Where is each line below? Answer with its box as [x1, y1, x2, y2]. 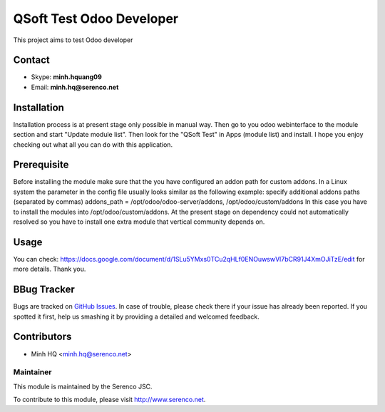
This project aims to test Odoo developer [13, 36, 133, 44]
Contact [13, 54, 50, 66]
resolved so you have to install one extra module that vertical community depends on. [13, 217, 265, 226]
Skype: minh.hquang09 [31, 73, 103, 81]
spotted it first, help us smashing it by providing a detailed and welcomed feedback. [13, 312, 260, 321]
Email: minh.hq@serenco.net [31, 83, 119, 91]
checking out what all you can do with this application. [13, 140, 173, 149]
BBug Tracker [13, 284, 75, 296]
